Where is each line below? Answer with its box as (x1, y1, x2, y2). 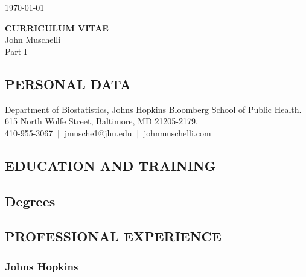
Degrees (5, 191, 56, 210)
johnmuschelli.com (143, 126, 211, 139)
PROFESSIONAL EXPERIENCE (5, 227, 222, 246)
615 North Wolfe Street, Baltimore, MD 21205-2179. (5, 115, 198, 127)
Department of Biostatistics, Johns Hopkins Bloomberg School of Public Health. (5, 103, 302, 115)
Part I (5, 45, 27, 57)
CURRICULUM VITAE (5, 21, 109, 34)
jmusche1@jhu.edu (64, 126, 132, 139)
